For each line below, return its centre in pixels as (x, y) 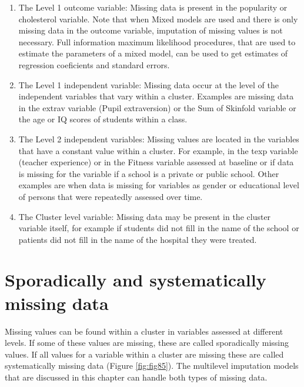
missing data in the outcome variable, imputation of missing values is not (151, 30)
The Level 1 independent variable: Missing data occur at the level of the (148, 84)
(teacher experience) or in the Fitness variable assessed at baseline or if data (156, 162)
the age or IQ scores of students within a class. (103, 119)
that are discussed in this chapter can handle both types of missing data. (136, 377)
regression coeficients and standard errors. (94, 64)
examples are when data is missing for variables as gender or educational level (159, 185)
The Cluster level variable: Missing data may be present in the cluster (145, 216)
